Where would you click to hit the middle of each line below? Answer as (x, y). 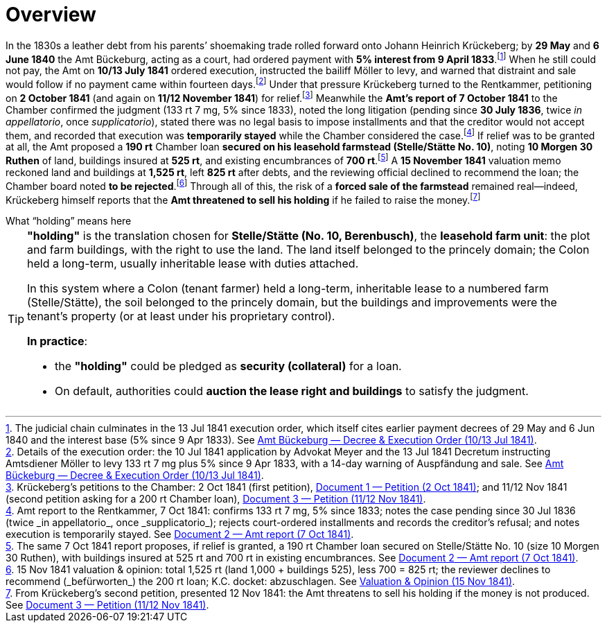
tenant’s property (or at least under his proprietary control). (181, 316)
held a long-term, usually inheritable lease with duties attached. (193, 264)
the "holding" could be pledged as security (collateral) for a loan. (228, 366)
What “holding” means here (69, 221)
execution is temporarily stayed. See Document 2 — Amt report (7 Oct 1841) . (180, 534)
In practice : (58, 341)
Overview (51, 15)
